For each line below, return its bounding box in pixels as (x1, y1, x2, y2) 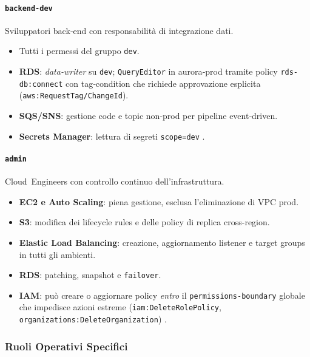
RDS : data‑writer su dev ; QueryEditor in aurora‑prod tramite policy (19, 65, 278, 78)
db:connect (19, 80, 63, 89)
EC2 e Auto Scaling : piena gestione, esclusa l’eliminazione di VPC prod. (19, 195, 299, 208)
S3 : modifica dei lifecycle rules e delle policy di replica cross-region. (19, 216, 270, 228)
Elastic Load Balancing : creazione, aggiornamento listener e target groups (19, 236, 305, 248)
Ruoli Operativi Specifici (5, 338, 128, 353)
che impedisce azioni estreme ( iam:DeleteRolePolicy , (19, 301, 221, 313)
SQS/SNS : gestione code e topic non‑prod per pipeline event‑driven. (19, 109, 278, 122)
